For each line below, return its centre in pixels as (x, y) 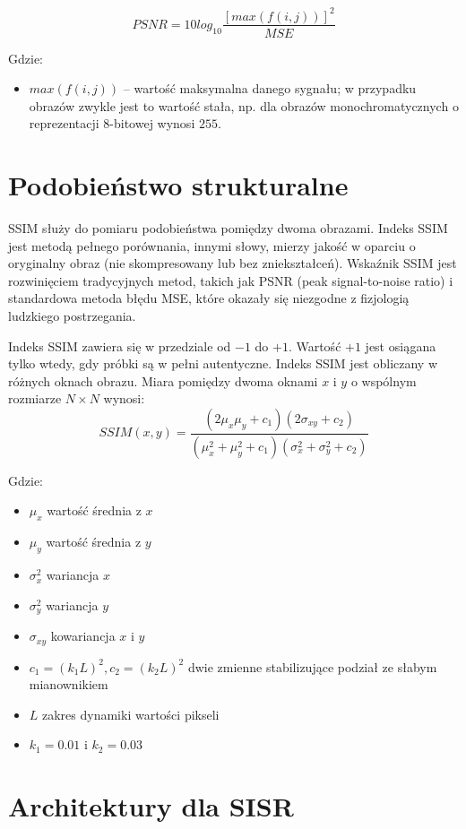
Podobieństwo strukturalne (178, 185)
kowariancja (83, 636)
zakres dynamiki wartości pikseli (131, 714)
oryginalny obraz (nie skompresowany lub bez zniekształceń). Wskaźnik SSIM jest (233, 263)
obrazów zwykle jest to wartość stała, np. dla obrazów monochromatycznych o (244, 105)
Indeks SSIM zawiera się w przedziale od (120, 345)
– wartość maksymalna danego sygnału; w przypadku (270, 88)
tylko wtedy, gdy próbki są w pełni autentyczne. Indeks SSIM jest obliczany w (223, 363)
